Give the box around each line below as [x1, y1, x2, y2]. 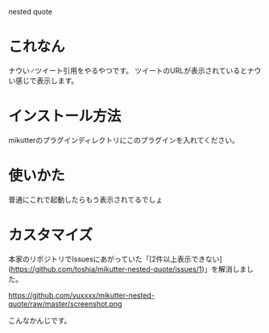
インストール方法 [8, 107, 122, 126]
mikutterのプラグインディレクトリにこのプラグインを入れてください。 [8, 135, 239, 144]
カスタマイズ [8, 226, 93, 244]
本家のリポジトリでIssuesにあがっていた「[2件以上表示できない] [8, 254, 223, 264]
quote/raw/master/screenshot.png [8, 298, 122, 309]
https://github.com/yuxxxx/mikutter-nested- [8, 290, 155, 300]
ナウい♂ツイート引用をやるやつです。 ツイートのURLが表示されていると [8, 65, 247, 75]
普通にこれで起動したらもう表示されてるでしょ [8, 194, 163, 204]
